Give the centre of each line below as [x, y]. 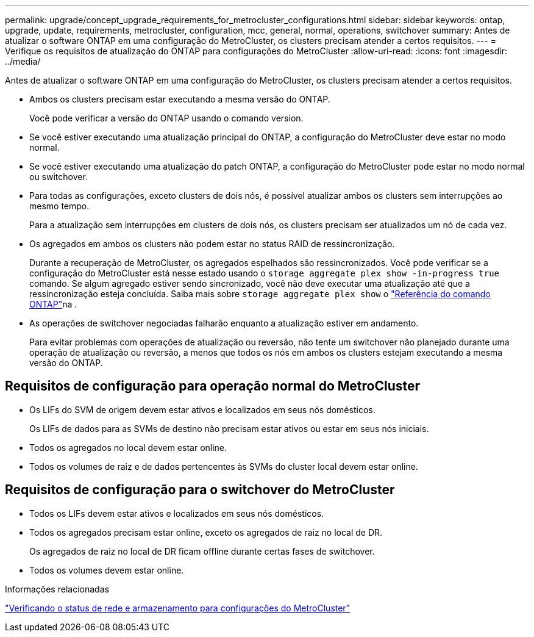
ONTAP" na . [53, 304]
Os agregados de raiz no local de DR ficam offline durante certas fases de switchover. [202, 551]
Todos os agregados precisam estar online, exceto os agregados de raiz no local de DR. [206, 532]
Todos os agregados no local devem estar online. [128, 447]
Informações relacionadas [57, 589]
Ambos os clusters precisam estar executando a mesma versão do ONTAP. [180, 99]
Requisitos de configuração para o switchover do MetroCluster [200, 490]
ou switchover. [59, 177]
